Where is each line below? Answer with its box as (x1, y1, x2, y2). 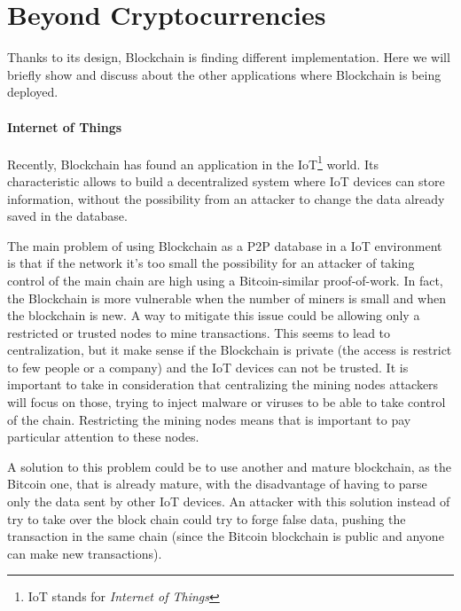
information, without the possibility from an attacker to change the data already (7, 189, 445, 208)
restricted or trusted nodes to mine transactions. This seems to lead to (7, 323, 391, 341)
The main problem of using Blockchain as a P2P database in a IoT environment (7, 236, 442, 255)
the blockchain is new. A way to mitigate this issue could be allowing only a (7, 306, 420, 325)
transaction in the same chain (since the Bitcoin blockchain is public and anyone (7, 527, 444, 545)
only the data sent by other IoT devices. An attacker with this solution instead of (7, 492, 450, 511)
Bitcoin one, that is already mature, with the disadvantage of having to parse (7, 474, 427, 493)
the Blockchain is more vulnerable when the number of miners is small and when (7, 288, 446, 307)
